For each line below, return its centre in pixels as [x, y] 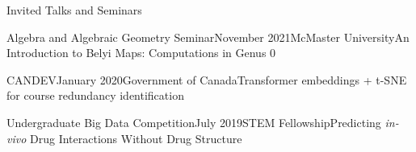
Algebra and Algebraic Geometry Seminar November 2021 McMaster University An [208, 37]
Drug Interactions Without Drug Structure [136, 138]
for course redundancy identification [95, 95]
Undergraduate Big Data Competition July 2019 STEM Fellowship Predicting [194, 122]
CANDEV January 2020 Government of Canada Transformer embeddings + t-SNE [207, 79]
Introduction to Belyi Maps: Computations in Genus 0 [141, 53]
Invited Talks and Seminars [74, 10]
